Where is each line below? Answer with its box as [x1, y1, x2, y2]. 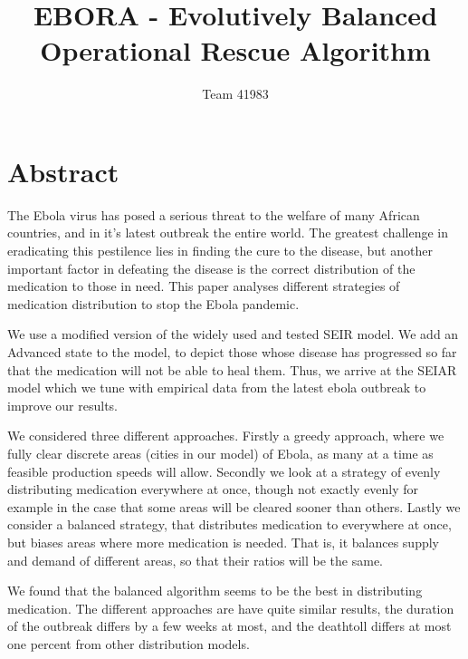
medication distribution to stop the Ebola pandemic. [7, 294, 300, 313]
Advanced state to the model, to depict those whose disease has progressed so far [7, 343, 457, 361]
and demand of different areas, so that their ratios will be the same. [7, 550, 384, 569]
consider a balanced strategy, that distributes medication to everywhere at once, [7, 515, 452, 534]
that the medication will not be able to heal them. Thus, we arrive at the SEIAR [7, 360, 457, 379]
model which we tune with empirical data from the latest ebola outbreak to [7, 378, 426, 397]
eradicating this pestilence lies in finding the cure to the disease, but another [7, 241, 433, 260]
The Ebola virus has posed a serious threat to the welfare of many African [7, 205, 420, 224]
